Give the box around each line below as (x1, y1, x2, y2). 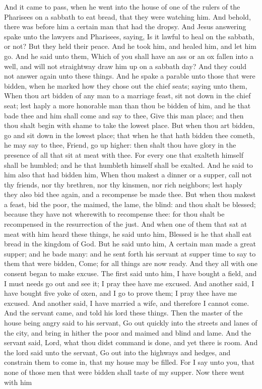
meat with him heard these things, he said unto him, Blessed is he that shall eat (4, 228, 252, 239)
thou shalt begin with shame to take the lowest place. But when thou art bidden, (4, 120, 255, 131)
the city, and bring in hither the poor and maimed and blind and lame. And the (4, 327, 251, 338)
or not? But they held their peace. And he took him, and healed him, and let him (4, 41, 256, 51)
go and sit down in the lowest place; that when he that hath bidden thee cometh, (4, 129, 255, 140)
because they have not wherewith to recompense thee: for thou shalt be (4, 209, 225, 219)
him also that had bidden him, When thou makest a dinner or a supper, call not (4, 169, 252, 180)
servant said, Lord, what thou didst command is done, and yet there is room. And (4, 337, 258, 348)
